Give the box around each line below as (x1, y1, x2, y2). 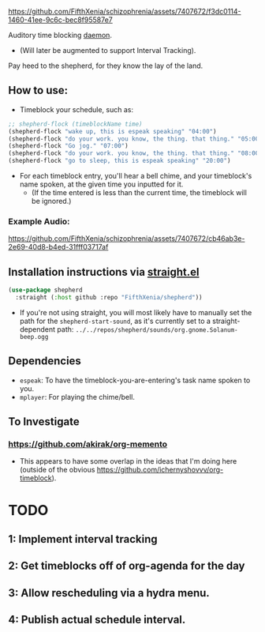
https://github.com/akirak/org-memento (8, 438, 168, 450)
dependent (19, 324, 56, 334)
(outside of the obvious (19, 465, 95, 475)
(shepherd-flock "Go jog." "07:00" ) (8, 142, 129, 150)
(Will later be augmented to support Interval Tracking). (19, 46, 196, 55)
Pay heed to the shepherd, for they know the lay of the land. (8, 61, 203, 70)
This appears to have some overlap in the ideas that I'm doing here (19, 457, 237, 466)
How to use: (8, 84, 69, 97)
